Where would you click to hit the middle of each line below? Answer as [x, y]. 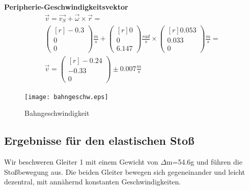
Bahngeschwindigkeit [57, 113]
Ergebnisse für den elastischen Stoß [99, 140]
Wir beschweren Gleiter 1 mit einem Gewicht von [81, 162]
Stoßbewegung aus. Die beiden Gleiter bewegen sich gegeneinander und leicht [125, 171]
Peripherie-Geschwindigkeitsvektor [66, 7]
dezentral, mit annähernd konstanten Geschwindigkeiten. [93, 182]
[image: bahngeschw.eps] [66, 97]
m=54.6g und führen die [204, 162]
